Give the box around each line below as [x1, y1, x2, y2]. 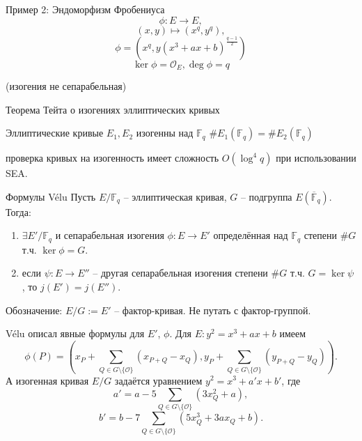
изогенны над [136, 125, 194, 140]
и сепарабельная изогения [55, 228, 164, 242]
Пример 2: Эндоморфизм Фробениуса [6, 2, 165, 16]
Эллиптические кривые [6, 125, 104, 140]
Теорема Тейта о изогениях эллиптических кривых [6, 102, 220, 116]
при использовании [276, 150, 356, 165]
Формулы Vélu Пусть [6, 189, 96, 203]
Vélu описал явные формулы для [6, 326, 145, 341]
